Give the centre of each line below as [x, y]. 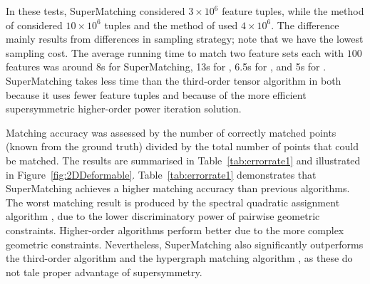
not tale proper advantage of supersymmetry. [104, 272]
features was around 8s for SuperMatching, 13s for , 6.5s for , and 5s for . [166, 67]
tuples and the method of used [171, 25]
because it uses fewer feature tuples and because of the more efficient [156, 94]
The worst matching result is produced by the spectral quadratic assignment [173, 202]
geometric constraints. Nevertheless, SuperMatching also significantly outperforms [185, 244]
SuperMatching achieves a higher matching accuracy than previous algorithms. [178, 188]
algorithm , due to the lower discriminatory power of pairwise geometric [163, 216]
